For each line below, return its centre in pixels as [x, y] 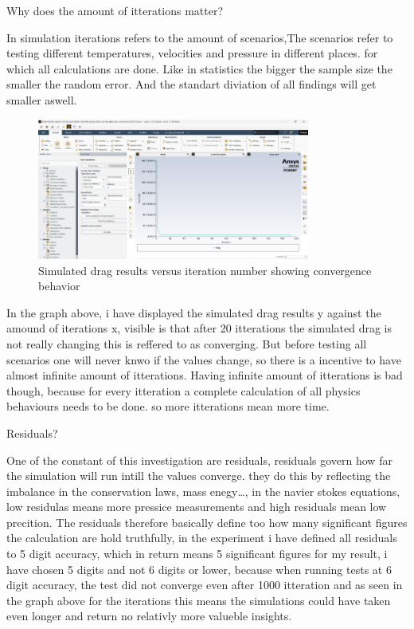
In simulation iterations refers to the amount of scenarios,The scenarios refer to [200, 37]
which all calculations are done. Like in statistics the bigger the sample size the [199, 68]
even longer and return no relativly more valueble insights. [149, 616]
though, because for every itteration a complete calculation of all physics [184, 390]
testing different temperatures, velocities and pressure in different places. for [192, 53]
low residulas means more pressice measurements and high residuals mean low [197, 507]
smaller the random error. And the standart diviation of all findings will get [191, 84]
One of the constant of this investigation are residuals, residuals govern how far [199, 460]
